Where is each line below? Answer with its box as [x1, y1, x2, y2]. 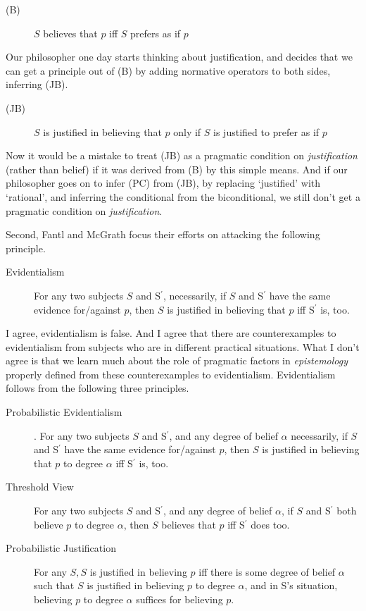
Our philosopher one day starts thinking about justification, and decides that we [6, 49, 353, 64]
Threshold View [6, 479, 74, 494]
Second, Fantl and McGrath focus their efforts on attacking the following [6, 227, 320, 242]
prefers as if [130, 25, 181, 40]
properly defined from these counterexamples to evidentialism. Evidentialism [6, 366, 336, 381]
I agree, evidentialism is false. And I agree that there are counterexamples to [6, 326, 336, 340]
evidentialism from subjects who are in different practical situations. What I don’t [6, 339, 360, 354]
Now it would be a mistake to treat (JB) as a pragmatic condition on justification [6, 148, 358, 163]
